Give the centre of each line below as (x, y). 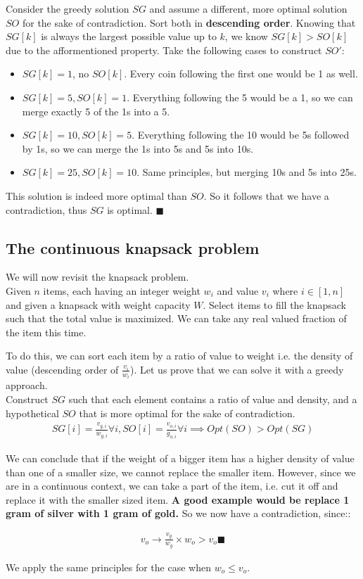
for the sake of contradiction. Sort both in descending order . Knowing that (189, 22)
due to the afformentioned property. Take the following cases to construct (164, 50)
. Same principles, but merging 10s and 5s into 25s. (247, 172)
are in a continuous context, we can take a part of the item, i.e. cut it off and (172, 486)
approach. (27, 385)
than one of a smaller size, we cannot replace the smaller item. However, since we (181, 472)
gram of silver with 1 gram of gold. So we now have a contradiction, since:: (178, 513)
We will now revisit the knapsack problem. (97, 277)
